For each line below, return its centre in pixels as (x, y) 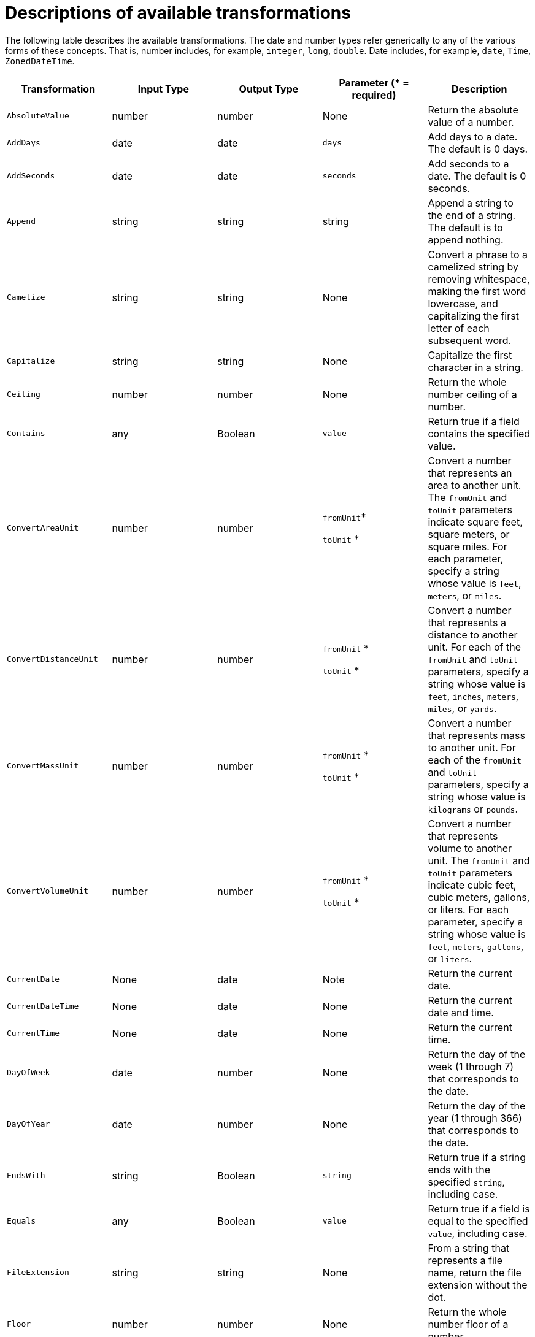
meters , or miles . (465, 595)
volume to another (470, 848)
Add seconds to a (468, 163)
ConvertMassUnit (43, 766)
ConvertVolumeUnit (48, 891)
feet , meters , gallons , (476, 946)
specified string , (466, 1182)
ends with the (459, 1169)
